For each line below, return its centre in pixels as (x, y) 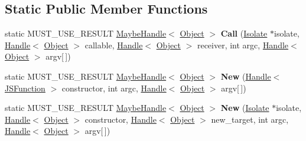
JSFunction (25, 88)
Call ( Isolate (244, 33)
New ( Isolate (245, 108)
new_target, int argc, (250, 119)
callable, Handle (114, 45)
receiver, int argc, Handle (243, 45)
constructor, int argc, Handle (114, 88)
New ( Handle (246, 76)
